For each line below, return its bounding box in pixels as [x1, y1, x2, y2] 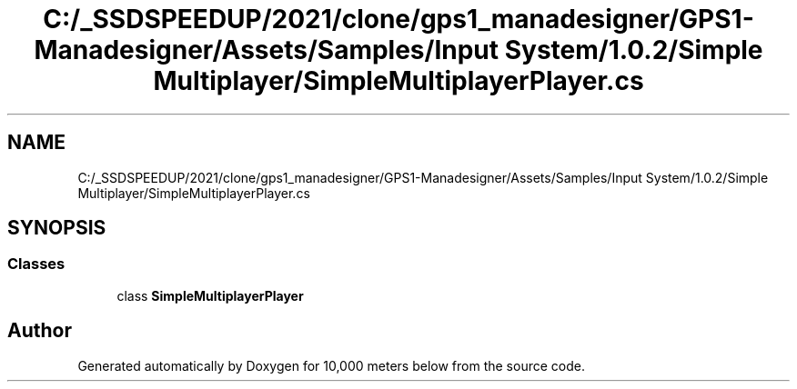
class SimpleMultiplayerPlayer [116, 287, 304, 304]
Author [7, 319, 72, 343]
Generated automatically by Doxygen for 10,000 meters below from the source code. [77, 357, 585, 374]
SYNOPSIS [7, 216, 106, 240]
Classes [7, 254, 66, 274]
